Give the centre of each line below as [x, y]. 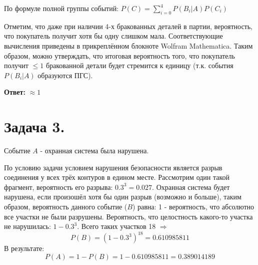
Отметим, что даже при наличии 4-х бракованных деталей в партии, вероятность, [128, 26]
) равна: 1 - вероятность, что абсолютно [193, 207]
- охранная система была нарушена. [94, 151]
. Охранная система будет [191, 187]
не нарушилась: [27, 226]
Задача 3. [34, 126]
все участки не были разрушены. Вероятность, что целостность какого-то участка [128, 216]
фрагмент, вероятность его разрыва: [58, 187]
